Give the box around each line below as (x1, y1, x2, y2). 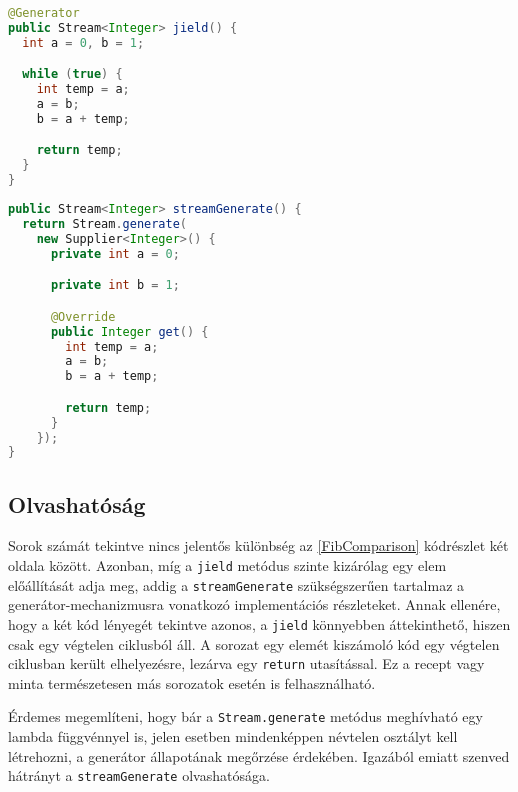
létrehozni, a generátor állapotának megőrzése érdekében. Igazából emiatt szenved (8, 745, 510, 766)
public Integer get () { (50, 324, 209, 339)
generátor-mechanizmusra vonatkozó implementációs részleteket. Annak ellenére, (8, 594, 501, 615)
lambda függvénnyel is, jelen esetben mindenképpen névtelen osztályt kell (8, 726, 458, 747)
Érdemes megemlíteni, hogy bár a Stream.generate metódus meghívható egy (8, 706, 483, 727)
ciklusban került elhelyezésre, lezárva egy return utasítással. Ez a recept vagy (8, 653, 485, 674)
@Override (50, 309, 116, 324)
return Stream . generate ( (22, 216, 188, 231)
